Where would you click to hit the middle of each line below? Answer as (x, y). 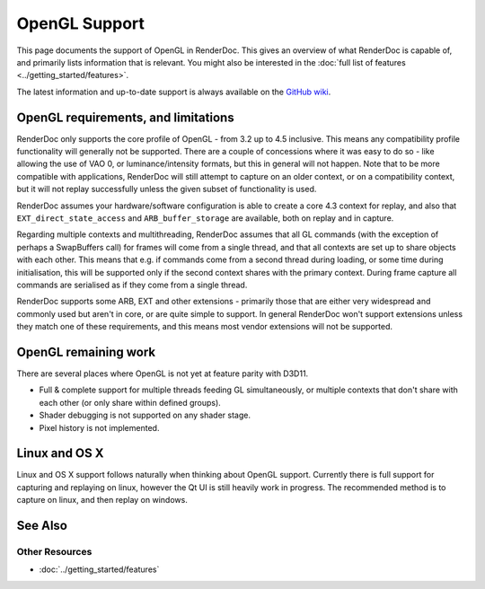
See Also (42, 526)
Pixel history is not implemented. (99, 427)
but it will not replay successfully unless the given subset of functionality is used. (167, 189)
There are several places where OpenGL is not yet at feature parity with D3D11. (163, 374)
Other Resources (54, 552)
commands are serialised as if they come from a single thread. (132, 285)
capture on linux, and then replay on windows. (102, 500)
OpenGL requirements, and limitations (125, 117)
